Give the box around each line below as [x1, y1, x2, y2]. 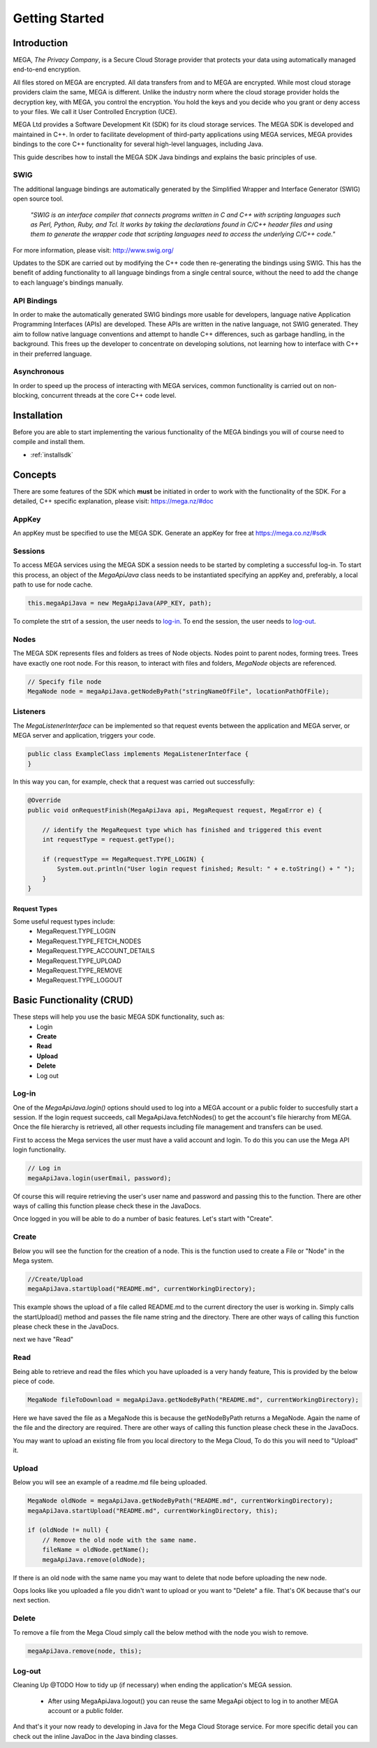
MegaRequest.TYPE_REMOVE [36, 966, 123, 975]
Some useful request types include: [13, 917, 115, 926]
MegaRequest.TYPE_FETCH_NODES [36, 937, 142, 945]
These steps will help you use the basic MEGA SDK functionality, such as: [13, 1012, 225, 1021]
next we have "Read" [13, 1335, 74, 1344]
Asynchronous [13, 367, 64, 377]
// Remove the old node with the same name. [42, 1535, 198, 1544]
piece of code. [13, 1377, 55, 1385]
